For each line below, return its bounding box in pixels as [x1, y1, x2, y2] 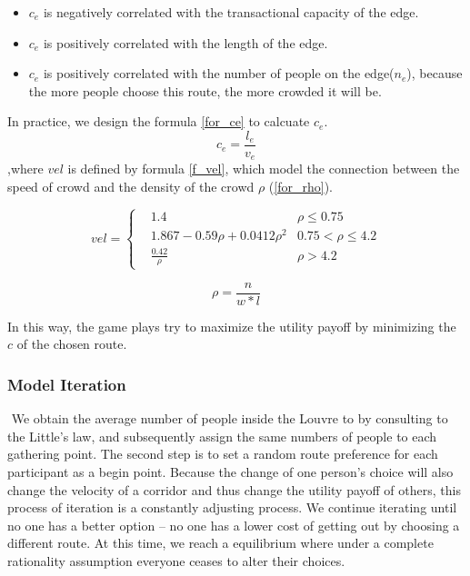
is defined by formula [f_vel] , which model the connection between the [67, 159, 460, 178]
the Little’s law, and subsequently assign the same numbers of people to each [7, 426, 437, 445]
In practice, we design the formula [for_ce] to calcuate [7, 112, 310, 131]
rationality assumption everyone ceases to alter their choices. [7, 551, 345, 570]
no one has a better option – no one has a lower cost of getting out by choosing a [7, 515, 460, 534]
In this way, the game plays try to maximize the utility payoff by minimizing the [7, 316, 456, 335]
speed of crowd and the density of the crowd [7, 177, 255, 196]
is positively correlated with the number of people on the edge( [43, 64, 395, 83]
